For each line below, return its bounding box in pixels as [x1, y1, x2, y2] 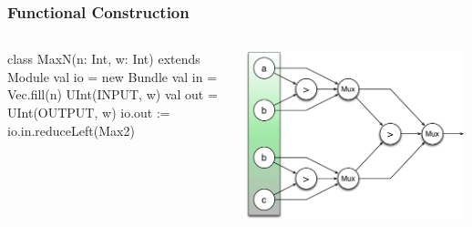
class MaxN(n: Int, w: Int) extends [7, 49, 200, 68]
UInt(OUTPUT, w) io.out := [7, 103, 170, 121]
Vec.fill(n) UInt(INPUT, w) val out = [7, 85, 218, 104]
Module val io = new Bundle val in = [7, 67, 218, 86]
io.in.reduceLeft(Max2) [7, 120, 135, 139]
